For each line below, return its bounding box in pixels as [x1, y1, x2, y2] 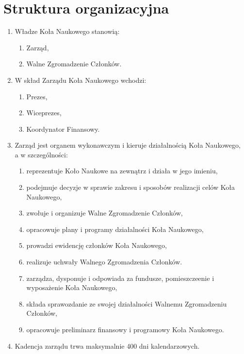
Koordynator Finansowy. [26, 123, 100, 134]
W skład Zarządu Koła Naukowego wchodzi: [15, 75, 146, 85]
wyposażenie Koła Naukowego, [26, 282, 117, 292]
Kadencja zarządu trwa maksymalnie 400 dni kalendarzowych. [15, 340, 200, 351]
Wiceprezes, [26, 108, 62, 118]
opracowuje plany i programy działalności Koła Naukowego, [26, 224, 204, 234]
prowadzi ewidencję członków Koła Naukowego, [26, 240, 167, 250]
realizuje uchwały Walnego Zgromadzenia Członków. [26, 257, 182, 267]
